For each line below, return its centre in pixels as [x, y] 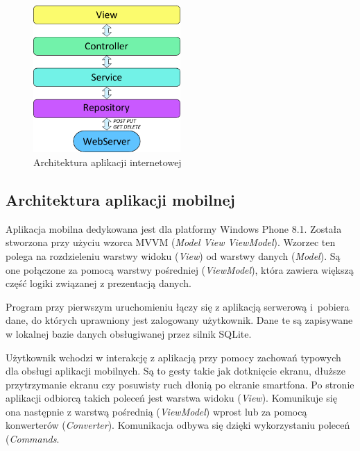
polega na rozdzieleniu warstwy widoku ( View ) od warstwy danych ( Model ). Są [173, 255]
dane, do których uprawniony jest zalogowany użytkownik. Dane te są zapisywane [179, 320]
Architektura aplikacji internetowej [108, 162]
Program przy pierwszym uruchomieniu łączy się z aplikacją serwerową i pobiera [178, 306]
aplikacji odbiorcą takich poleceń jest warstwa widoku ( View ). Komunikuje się [171, 398]
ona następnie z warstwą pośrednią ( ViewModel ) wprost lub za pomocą [156, 411]
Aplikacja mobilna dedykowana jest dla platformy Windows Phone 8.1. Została [174, 228]
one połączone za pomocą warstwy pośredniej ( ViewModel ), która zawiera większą [180, 269]
